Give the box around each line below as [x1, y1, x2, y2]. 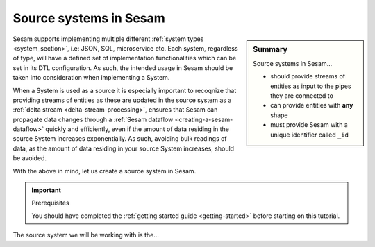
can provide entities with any [270, 101, 353, 110]
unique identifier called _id [270, 130, 349, 139]
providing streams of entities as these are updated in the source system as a [12, 96, 232, 104]
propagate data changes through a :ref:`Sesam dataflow [12, 115, 174, 123]
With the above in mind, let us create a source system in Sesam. [12, 167, 197, 175]
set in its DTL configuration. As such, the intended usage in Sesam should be [12, 63, 233, 72]
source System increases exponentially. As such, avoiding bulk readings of [12, 135, 227, 143]
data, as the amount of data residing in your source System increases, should [12, 144, 235, 153]
